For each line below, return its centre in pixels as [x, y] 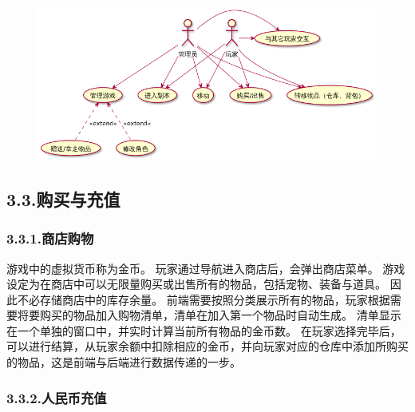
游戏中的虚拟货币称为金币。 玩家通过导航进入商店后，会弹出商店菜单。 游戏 [206, 268]
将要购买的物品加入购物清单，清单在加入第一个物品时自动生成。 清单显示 [209, 315]
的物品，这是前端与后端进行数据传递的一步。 [124, 362]
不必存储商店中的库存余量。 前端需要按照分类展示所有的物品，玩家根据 [204, 299]
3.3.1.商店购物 [50, 238]
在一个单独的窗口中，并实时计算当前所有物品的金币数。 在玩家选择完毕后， [204, 330]
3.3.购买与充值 [63, 198]
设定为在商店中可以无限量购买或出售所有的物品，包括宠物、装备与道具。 [196, 284]
